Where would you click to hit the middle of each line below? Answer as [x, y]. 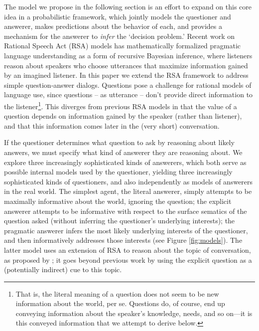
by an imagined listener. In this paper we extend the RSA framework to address [126, 75]
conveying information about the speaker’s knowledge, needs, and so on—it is [134, 313]
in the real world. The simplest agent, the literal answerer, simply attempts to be [128, 191]
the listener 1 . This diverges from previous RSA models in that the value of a [121, 105]
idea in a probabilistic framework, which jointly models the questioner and [118, 16]
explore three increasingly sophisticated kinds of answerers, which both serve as [125, 162]
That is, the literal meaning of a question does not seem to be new [117, 293]
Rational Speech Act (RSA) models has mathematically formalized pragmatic [123, 46]
